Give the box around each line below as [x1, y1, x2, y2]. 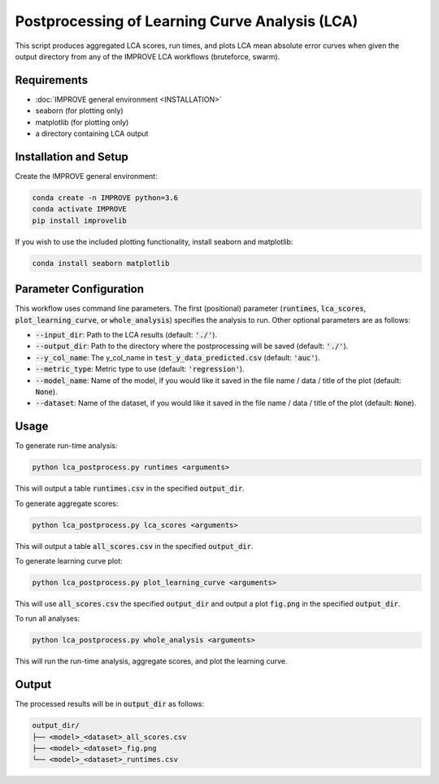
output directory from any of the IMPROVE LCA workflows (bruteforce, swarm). [15, 51, 280, 61]
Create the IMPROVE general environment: [15, 171, 158, 181]
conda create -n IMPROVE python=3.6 [32, 193, 179, 203]
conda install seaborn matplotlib [32, 259, 170, 268]
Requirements [15, 73, 89, 87]
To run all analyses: [15, 614, 80, 624]
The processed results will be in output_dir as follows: [15, 699, 205, 709]
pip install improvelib [32, 216, 128, 225]
